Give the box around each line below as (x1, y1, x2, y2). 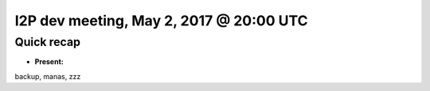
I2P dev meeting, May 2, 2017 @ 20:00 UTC (14, 12, 308, 29)
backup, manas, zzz (14, 71, 81, 81)
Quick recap (14, 35, 81, 49)
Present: (34, 57, 64, 66)
